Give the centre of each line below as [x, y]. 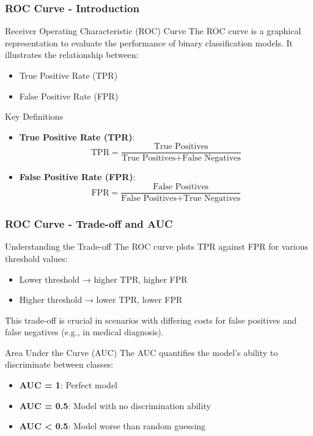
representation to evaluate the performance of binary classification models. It [149, 42]
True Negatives [212, 199]
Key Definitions [34, 116]
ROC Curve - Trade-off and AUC [89, 224]
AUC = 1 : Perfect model [68, 385]
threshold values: [36, 258]
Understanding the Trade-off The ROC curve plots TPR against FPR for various [156, 246]
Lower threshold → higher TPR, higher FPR [103, 279]
